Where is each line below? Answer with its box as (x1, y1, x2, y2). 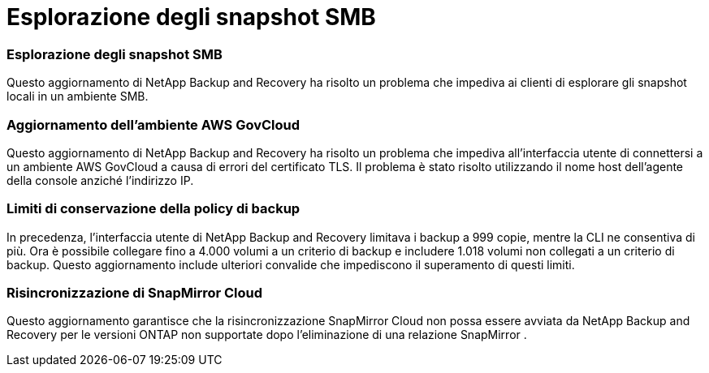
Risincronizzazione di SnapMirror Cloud (6, 285, 263, 301)
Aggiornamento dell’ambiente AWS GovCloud (6, 116, 300, 133)
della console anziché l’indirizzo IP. (6, 173, 194, 187)
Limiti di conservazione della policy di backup (6, 200, 300, 217)
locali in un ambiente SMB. (6, 89, 149, 104)
